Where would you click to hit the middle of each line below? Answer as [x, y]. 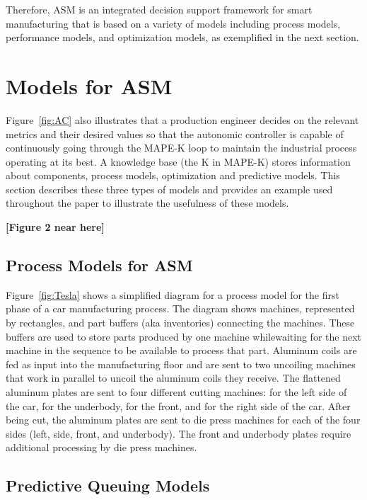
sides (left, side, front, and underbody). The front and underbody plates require [179, 433]
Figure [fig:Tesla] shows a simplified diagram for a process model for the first [173, 294]
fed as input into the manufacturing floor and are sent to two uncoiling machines [181, 364]
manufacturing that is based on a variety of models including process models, [173, 23]
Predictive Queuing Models [108, 485]
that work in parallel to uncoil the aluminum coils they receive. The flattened [173, 378]
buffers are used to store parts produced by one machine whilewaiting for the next [183, 336]
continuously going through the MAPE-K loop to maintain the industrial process [181, 148]
